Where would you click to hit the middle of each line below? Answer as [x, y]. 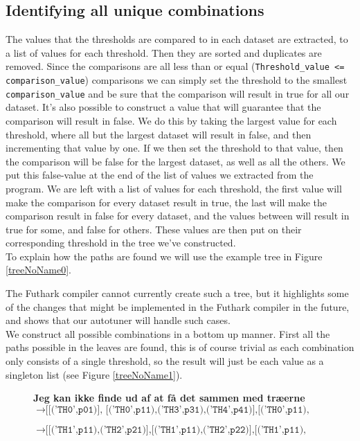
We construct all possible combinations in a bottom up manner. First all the [168, 333]
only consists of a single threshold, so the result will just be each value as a [165, 361]
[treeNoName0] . [38, 270]
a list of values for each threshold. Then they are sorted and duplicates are [164, 52]
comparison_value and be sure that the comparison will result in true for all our [178, 93]
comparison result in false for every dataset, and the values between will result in [178, 216]
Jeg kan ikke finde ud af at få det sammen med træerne [169, 398]
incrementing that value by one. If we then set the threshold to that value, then [174, 148]
